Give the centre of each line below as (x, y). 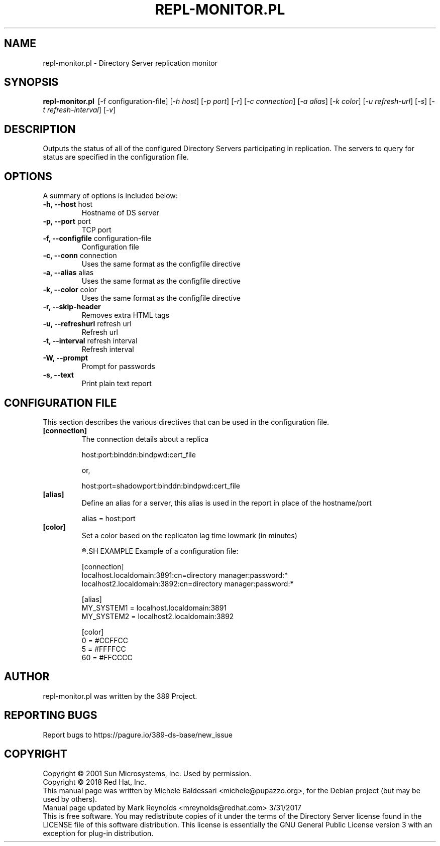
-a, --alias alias (68, 273)
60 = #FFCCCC (107, 657)
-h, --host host (68, 204)
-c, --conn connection (80, 256)
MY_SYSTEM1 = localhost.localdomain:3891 (154, 608)
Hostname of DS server (120, 213)
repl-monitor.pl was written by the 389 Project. (120, 696)
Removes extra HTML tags (126, 315)
